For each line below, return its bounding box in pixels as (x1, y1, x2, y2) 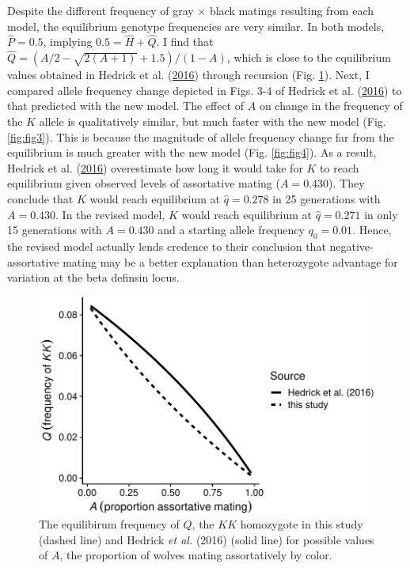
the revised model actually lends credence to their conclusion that (7, 237, 326, 254)
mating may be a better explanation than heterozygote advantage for (63, 253, 398, 270)
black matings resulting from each (209, 2, 374, 18)
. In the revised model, (55, 206, 165, 222)
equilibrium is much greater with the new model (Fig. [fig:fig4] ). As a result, (7, 144, 377, 161)
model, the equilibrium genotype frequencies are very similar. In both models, (7, 17, 385, 34)
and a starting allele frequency (158, 222, 305, 238)
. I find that (156, 33, 214, 50)
